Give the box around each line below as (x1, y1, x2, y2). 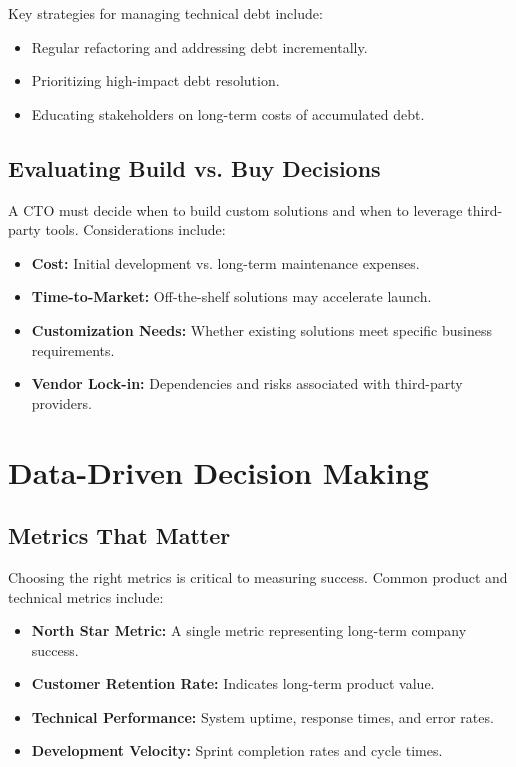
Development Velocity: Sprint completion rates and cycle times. (31, 740, 443, 761)
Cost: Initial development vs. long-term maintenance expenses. (31, 252, 420, 273)
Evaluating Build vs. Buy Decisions (8, 152, 381, 183)
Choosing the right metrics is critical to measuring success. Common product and (8, 566, 508, 587)
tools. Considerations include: (45, 219, 226, 240)
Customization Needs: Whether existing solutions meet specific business (31, 319, 492, 340)
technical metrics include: (8, 586, 164, 607)
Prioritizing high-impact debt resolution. (31, 70, 280, 91)
